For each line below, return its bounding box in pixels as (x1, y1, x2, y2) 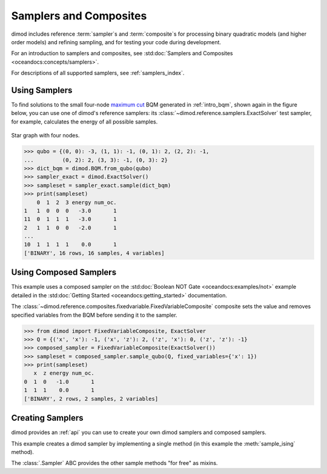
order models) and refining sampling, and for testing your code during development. (11, 38, 221, 45)
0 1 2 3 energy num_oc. (36, 199, 117, 206)
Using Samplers (11, 85, 73, 95)
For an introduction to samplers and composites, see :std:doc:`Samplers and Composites (11, 50, 233, 57)
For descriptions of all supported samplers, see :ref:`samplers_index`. (11, 70, 185, 77)
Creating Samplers (11, 413, 84, 423)
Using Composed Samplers (11, 267, 117, 278)
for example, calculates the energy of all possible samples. (11, 118, 158, 125)
